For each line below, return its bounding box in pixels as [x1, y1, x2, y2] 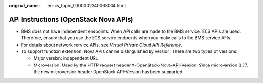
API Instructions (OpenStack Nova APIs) [9, 15, 133, 24]
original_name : [9, 3, 40, 8]
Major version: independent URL [33, 55, 98, 61]
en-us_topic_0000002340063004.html [47, 3, 126, 8]
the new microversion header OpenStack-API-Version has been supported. [33, 69, 184, 75]
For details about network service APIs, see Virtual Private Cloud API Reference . [21, 42, 183, 48]
